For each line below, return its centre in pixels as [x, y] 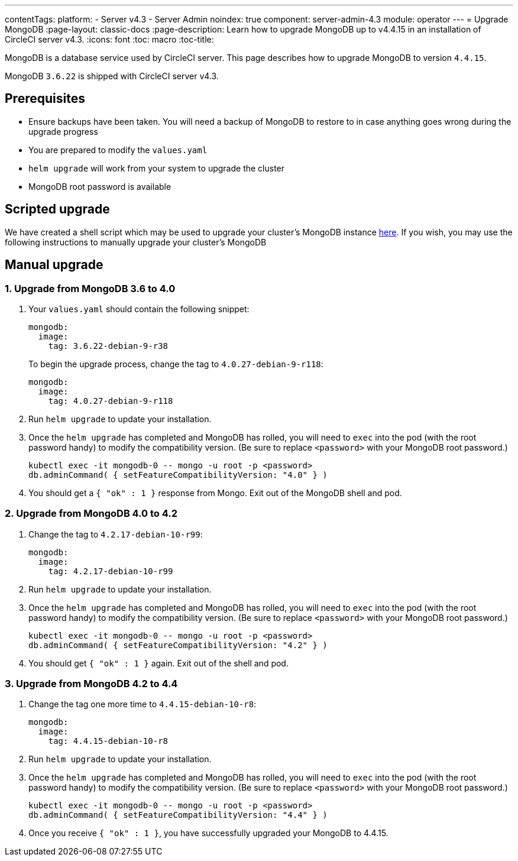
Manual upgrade [54, 265]
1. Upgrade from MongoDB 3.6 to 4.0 [90, 288]
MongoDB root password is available [100, 186]
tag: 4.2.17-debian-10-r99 [111, 571]
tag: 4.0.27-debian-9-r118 [111, 401]
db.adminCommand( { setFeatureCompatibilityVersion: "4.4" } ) [178, 815]
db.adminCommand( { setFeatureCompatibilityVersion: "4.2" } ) [178, 645]
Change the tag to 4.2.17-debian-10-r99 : [116, 534]
